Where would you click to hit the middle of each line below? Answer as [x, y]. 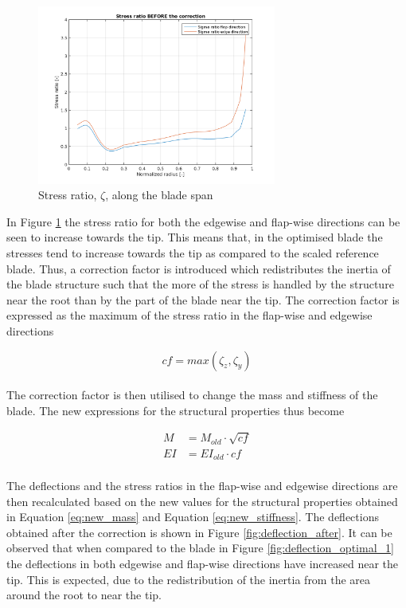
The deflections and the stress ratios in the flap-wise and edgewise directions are [202, 485]
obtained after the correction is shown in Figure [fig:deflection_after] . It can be [199, 532]
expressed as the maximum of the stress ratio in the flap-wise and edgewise [189, 315]
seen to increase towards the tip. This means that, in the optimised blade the [195, 237]
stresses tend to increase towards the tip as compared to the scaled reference [193, 252]
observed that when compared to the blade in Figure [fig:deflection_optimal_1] [200, 548]
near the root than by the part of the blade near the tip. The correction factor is [203, 299]
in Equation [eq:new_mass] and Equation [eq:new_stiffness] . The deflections [193, 517]
